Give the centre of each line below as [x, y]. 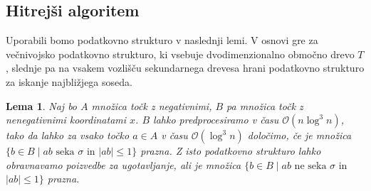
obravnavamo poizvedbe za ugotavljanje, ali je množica [124, 164]
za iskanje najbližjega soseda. [69, 81]
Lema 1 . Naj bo [42, 105]
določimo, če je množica [299, 135]
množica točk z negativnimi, [152, 105]
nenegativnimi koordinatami [66, 120]
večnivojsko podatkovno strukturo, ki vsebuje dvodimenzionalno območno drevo [180, 54]
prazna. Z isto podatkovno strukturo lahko [231, 151]
